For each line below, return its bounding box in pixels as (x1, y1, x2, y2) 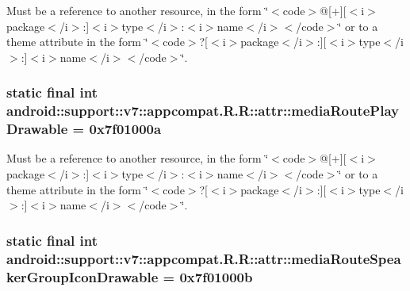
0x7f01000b (179, 266, 253, 286)
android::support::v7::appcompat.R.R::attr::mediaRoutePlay (6, 101, 399, 121)
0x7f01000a (89, 119, 162, 139)
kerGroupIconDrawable (6, 266, 159, 286)
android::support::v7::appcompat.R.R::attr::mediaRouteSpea (6, 248, 401, 268)
